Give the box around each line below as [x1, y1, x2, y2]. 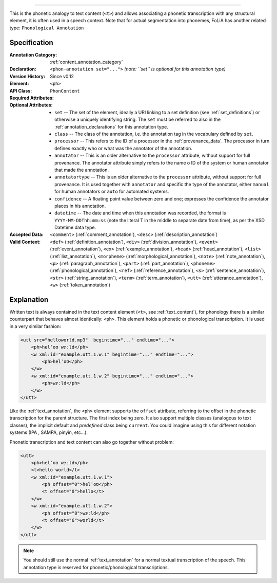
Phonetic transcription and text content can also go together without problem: [9, 439, 174, 445]
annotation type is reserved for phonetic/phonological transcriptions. [23, 564, 169, 570]
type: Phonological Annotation [9, 25, 84, 31]
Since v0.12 [50, 73, 74, 79]
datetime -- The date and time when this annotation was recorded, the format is [54, 210, 226, 216]
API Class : [9, 87, 32, 94]
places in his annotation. [54, 203, 106, 209]
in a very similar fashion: [9, 323, 61, 329]
